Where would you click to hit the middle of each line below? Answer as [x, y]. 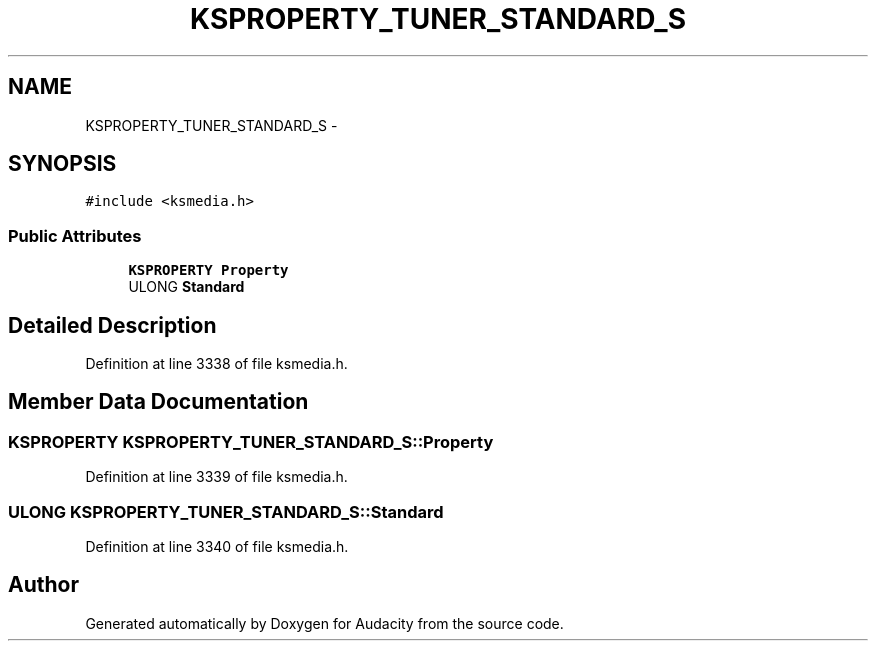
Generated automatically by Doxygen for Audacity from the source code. [324, 623]
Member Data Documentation [158, 402]
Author [43, 585]
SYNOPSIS [62, 164]
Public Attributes [75, 235]
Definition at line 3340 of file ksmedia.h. [217, 546]
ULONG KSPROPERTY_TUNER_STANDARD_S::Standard [226, 511]
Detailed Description [112, 325]
